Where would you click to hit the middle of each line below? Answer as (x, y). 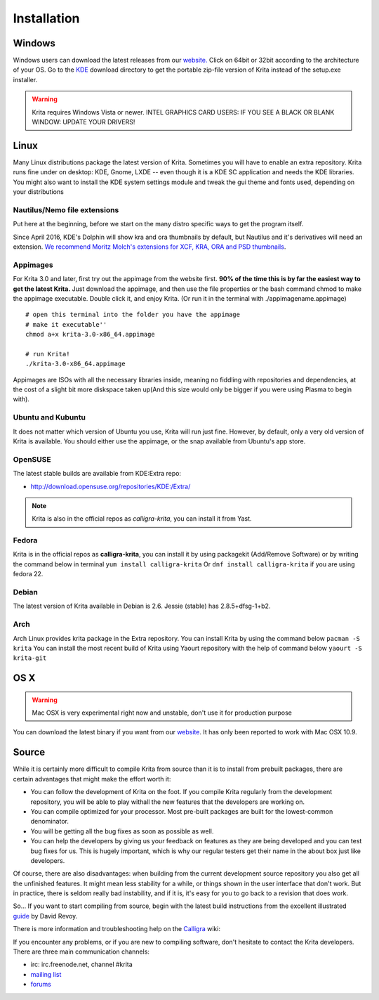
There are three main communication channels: (81, 952)
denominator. (50, 822)
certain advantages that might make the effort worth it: (92, 779)
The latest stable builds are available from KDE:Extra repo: (97, 474)
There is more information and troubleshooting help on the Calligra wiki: (117, 929)
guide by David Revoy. (45, 916)
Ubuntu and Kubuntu (49, 417)
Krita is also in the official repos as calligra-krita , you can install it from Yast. (142, 519)
